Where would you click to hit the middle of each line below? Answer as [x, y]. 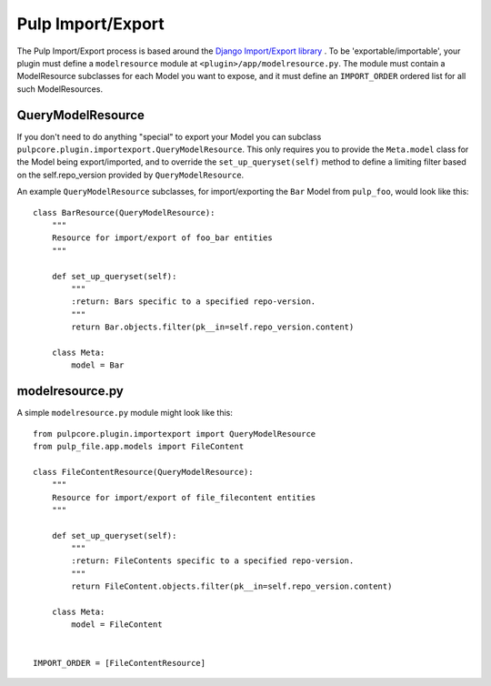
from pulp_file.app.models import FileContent [139, 446]
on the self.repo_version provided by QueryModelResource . [130, 175]
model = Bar [98, 365]
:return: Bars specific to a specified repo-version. [194, 302]
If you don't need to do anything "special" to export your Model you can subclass [169, 136]
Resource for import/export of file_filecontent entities [184, 497]
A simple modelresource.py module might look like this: [125, 413]
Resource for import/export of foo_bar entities [162, 238]
